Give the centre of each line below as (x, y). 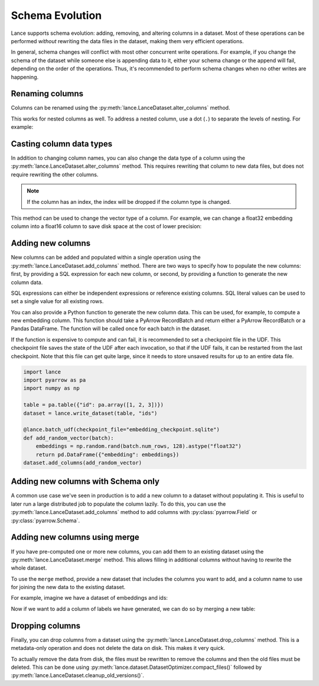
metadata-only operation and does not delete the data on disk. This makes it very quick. (118, 648)
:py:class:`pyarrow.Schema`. (45, 521)
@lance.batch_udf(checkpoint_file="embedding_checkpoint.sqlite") (121, 430)
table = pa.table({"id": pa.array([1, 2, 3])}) (93, 405)
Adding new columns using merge (75, 537)
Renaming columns (47, 94)
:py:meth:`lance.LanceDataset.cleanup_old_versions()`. (77, 675)
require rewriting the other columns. (55, 174)
